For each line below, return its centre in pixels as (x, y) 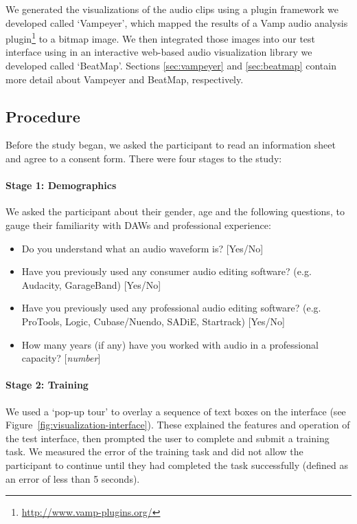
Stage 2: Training (47, 385)
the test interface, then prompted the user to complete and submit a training (168, 438)
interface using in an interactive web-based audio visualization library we (159, 52)
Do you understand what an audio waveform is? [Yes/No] (142, 248)
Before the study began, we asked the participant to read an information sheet (171, 145)
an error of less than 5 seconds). (73, 478)
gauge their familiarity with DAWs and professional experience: (138, 225)
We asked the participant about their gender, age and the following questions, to (175, 211)
